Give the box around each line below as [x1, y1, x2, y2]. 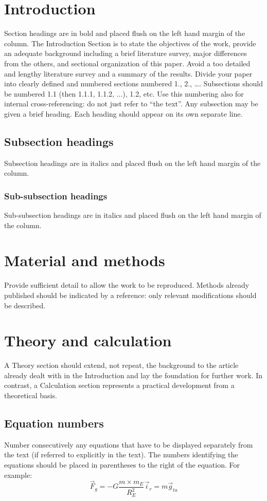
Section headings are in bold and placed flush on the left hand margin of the [4, 28, 245, 39]
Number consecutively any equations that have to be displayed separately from [4, 439, 253, 450]
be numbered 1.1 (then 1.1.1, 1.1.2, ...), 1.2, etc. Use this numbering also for [4, 88, 244, 99]
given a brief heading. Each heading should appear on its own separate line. [4, 108, 243, 119]
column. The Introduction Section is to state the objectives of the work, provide [4, 38, 256, 48]
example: [4, 469, 32, 480]
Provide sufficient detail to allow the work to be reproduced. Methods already [4, 280, 250, 290]
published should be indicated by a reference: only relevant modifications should [4, 289, 257, 300]
